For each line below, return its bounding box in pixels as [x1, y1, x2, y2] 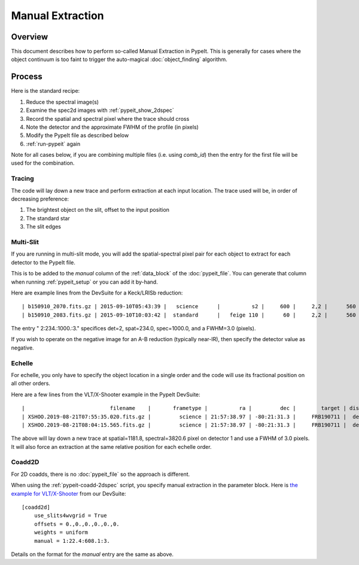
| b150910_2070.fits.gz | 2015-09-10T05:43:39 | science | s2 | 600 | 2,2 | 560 [22, 303, 356, 310]
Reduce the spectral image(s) [26, 98, 99, 105]
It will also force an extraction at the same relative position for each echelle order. [11, 443, 212, 450]
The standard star [26, 214, 70, 221]
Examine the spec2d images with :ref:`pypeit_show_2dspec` [26, 107, 174, 114]
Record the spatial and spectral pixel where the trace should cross [26, 115, 190, 122]
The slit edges [26, 223, 61, 230]
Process [11, 72, 42, 82]
